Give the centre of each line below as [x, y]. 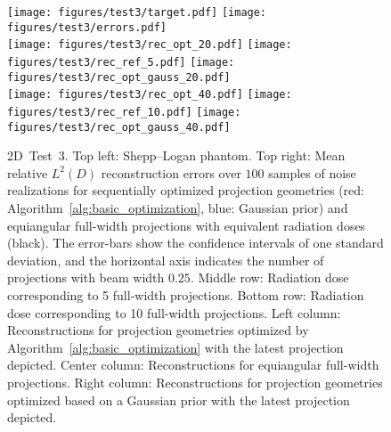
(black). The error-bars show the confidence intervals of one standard [195, 243]
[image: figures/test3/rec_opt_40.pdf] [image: [150, 95]
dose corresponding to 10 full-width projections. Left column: [174, 312]
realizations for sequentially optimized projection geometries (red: [186, 190]
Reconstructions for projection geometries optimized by [158, 330]
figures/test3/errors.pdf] [87, 27]
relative [28, 172]
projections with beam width [86, 277]
